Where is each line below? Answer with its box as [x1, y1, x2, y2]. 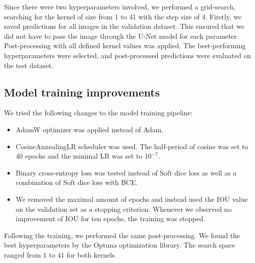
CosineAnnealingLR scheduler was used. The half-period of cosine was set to [15, 141, 249, 151]
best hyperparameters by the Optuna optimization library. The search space [4, 240, 236, 250]
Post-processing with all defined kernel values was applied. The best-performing [4, 40, 246, 51]
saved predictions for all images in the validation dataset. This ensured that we [4, 21, 245, 31]
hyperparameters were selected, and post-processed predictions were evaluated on [4, 50, 251, 60]
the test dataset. [4, 60, 54, 70]
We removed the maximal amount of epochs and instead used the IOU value [15, 193, 248, 204]
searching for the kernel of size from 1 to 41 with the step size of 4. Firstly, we [4, 11, 242, 21]
